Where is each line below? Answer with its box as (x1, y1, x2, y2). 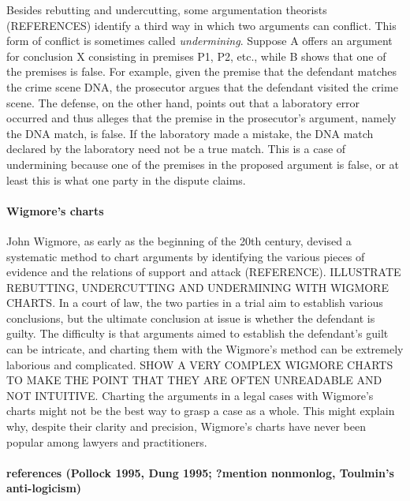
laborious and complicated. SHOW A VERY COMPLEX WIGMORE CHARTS (6, 356, 393, 372)
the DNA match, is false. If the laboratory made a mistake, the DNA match (6, 125, 374, 141)
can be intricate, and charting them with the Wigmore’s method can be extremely (6, 341, 404, 357)
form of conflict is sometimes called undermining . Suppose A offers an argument (6, 32, 393, 49)
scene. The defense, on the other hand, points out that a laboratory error (6, 94, 360, 110)
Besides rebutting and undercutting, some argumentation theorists (6, 2, 327, 17)
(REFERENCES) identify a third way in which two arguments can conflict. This (6, 17, 397, 33)
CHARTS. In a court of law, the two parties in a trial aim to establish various (6, 294, 383, 311)
